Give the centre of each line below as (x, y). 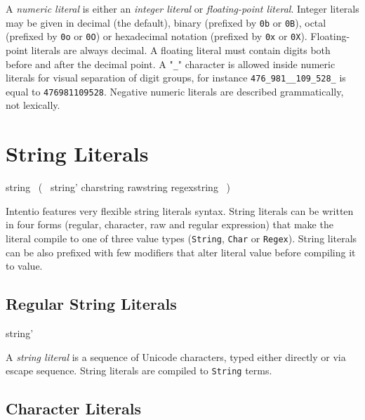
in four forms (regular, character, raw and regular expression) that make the (170, 224)
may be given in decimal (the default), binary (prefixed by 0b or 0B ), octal (166, 22)
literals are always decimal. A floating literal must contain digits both (181, 50)
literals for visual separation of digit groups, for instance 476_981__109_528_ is (176, 78)
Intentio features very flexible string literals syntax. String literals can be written (180, 210)
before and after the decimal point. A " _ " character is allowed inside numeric (171, 64)
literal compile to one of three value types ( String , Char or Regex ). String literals (181, 238)
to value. (24, 266)
